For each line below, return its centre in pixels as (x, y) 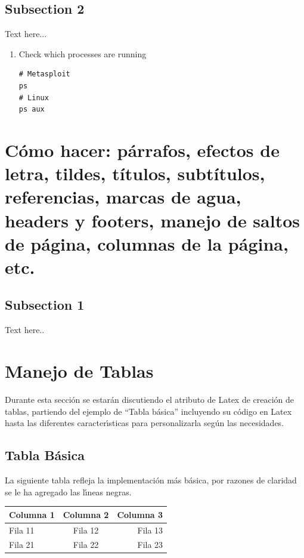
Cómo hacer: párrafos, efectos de (142, 149)
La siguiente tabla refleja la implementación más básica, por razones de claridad (151, 480)
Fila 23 (150, 545)
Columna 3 (140, 514)
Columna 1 (32, 514)
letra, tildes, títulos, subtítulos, (135, 173)
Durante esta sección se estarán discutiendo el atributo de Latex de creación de (150, 399)
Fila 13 (150, 530)
